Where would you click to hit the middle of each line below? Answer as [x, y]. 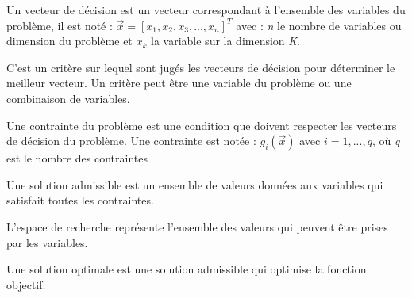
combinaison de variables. [68, 98]
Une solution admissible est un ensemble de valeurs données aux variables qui [195, 184]
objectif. [26, 284]
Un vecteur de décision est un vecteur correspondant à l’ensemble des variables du [206, 10]
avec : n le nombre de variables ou [319, 25]
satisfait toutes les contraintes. [80, 200]
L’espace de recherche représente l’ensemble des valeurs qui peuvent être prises [197, 226]
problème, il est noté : [60, 25]
